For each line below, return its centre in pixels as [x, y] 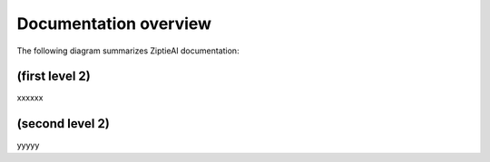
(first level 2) [54, 76]
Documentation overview [114, 24]
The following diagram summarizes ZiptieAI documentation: [128, 51]
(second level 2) [64, 124]
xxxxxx [30, 98]
